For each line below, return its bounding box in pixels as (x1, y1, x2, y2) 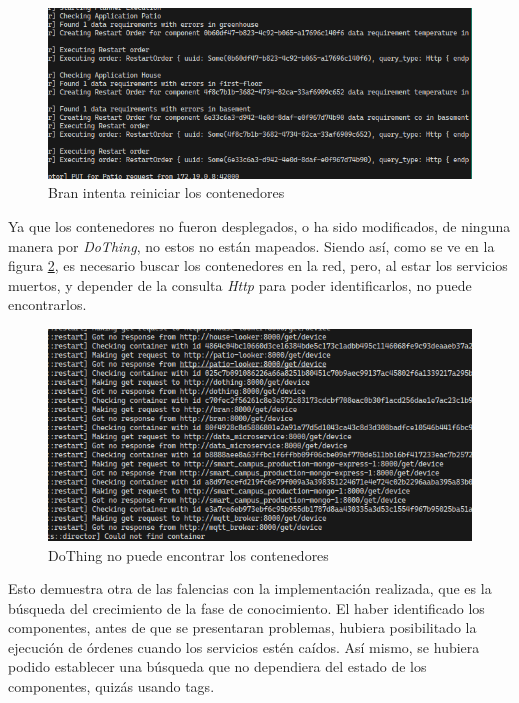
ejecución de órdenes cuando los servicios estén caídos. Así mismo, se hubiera (8, 636, 480, 657)
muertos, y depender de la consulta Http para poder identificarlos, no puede (8, 274, 472, 295)
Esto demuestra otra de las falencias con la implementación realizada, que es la (8, 578, 492, 599)
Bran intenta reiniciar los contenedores (48, 182, 285, 203)
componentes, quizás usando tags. (8, 676, 215, 697)
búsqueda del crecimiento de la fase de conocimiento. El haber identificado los (8, 597, 485, 618)
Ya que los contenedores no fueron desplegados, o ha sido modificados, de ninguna (8, 215, 511, 236)
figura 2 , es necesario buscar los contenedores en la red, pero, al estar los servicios (8, 255, 508, 276)
